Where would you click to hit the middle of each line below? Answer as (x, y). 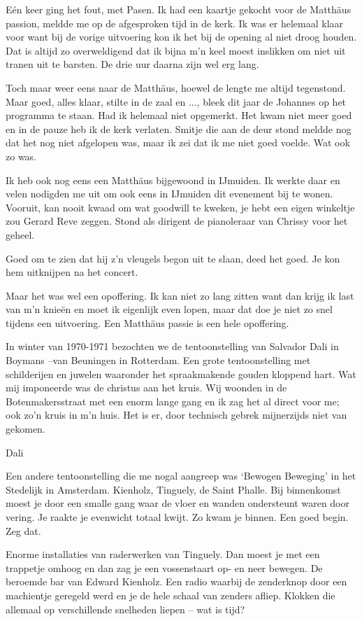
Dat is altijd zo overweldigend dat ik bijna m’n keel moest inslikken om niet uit (176, 50)
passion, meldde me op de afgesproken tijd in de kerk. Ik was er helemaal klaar (175, 23)
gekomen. (26, 429)
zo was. (21, 156)
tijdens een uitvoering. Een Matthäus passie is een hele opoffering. (147, 322)
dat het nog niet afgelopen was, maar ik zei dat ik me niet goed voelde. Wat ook (178, 142)
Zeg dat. (23, 530)
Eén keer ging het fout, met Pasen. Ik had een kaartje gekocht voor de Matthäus (179, 9)
